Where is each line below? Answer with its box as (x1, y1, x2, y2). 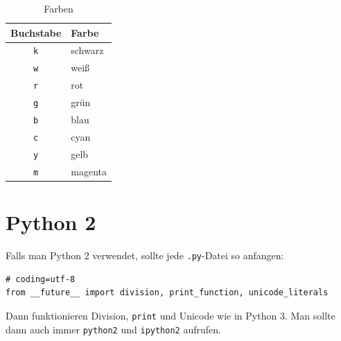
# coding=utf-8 (6, 274, 76, 284)
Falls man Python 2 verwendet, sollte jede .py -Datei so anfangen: (6, 248, 284, 263)
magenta (71, 164, 107, 178)
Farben (44, 1, 73, 15)
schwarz (71, 43, 104, 58)
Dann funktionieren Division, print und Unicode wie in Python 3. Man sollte (6, 308, 335, 322)
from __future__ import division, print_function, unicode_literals (6, 288, 329, 298)
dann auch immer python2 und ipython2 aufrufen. (6, 322, 221, 336)
